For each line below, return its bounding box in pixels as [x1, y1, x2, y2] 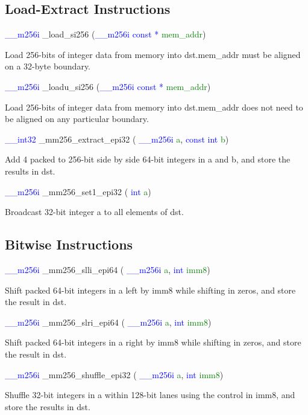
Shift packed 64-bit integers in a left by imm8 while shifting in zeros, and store [5, 283, 296, 296]
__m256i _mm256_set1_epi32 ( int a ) [5, 185, 151, 198]
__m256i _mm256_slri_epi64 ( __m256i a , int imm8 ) [5, 315, 212, 328]
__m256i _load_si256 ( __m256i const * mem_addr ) [5, 28, 206, 40]
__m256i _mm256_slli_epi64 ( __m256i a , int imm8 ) [5, 263, 210, 275]
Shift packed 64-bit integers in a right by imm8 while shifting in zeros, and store [5, 336, 301, 349]
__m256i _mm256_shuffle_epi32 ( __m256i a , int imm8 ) [5, 368, 224, 381]
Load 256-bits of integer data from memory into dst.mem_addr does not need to [5, 100, 303, 113]
